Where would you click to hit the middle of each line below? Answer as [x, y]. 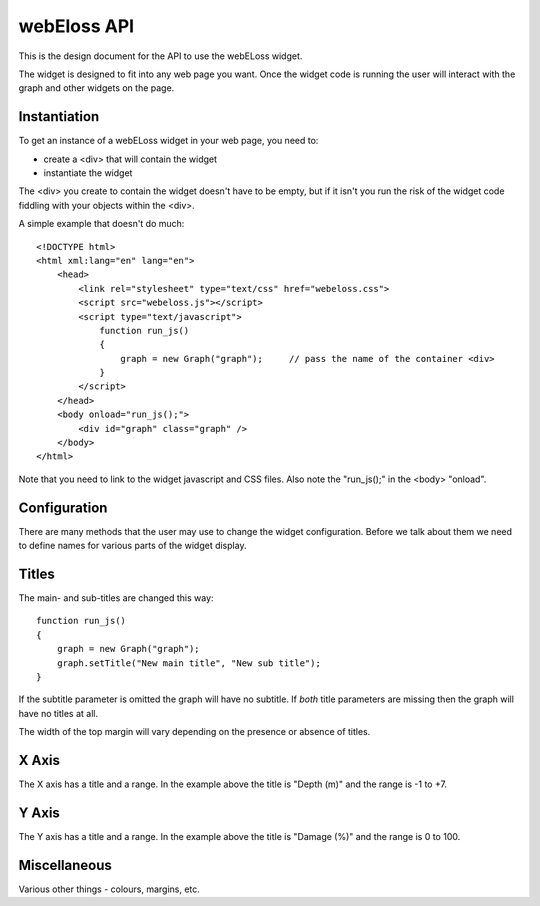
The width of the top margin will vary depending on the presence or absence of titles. [194, 732]
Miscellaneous [65, 865]
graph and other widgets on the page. [96, 88]
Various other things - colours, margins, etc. [109, 889]
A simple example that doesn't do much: [101, 224]
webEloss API [76, 26]
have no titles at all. [58, 713]
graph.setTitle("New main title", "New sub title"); [189, 663]
